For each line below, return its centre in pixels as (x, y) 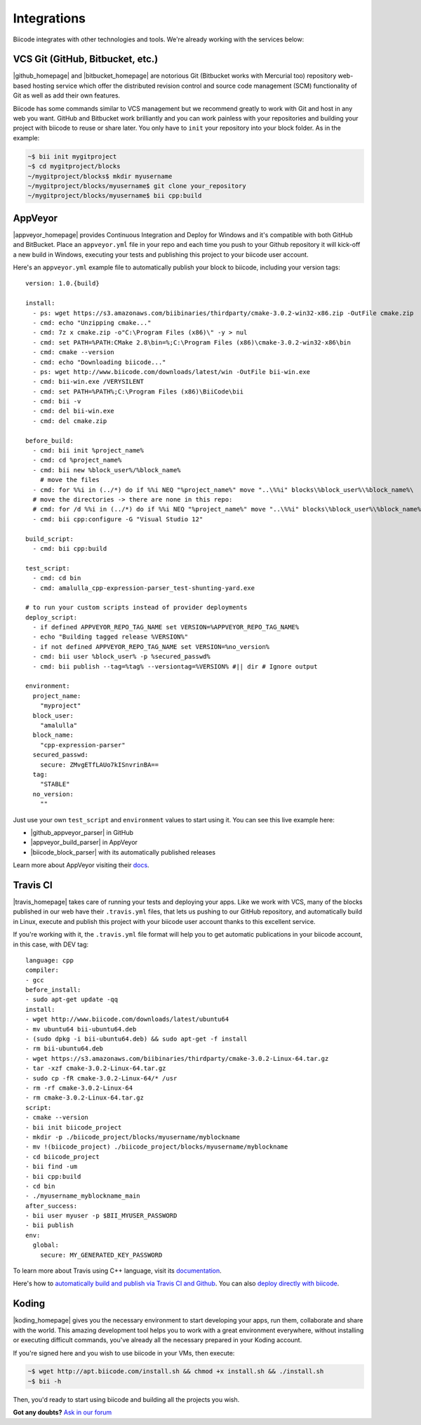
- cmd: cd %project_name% (77, 460)
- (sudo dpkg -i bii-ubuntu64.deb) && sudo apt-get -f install (136, 1039)
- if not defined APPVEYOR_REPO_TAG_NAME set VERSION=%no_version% (151, 647)
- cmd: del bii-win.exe (74, 411)
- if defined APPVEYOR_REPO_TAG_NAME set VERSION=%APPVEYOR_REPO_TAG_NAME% (166, 627)
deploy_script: (52, 617)
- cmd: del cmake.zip (70, 421)
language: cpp (49, 960)
